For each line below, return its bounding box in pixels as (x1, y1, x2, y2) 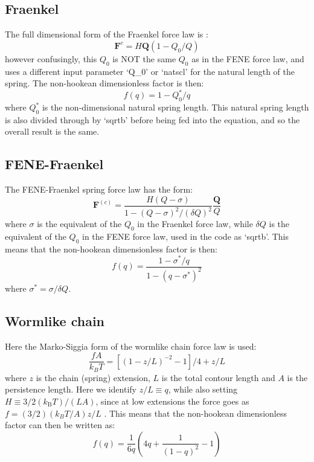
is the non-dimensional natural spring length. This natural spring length (42, 101, 309, 114)
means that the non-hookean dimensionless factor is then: (5, 242, 217, 255)
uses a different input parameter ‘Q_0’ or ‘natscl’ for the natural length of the (5, 65, 295, 77)
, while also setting (168, 383, 238, 396)
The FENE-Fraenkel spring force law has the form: (5, 183, 193, 196)
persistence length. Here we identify (5, 383, 136, 396)
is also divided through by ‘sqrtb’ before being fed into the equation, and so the (5, 113, 300, 126)
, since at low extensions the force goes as (95, 395, 249, 408)
